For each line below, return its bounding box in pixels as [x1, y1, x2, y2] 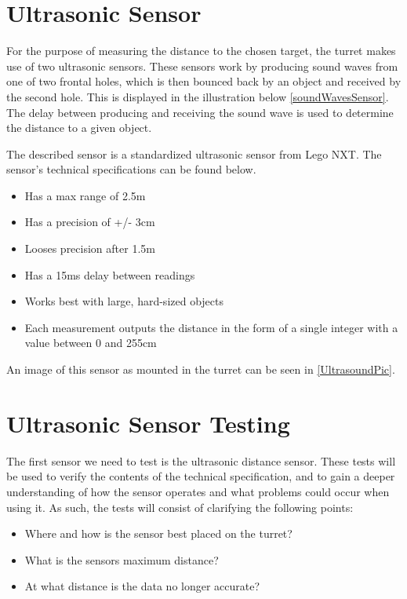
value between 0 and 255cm [24, 334, 157, 351]
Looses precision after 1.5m [24, 240, 155, 257]
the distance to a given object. [6, 119, 152, 136]
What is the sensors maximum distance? [24, 551, 219, 568]
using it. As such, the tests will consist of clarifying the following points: [6, 499, 354, 515]
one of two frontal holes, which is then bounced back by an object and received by [6, 73, 402, 89]
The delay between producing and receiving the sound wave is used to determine [6, 104, 394, 120]
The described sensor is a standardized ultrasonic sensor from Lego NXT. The [6, 145, 382, 162]
